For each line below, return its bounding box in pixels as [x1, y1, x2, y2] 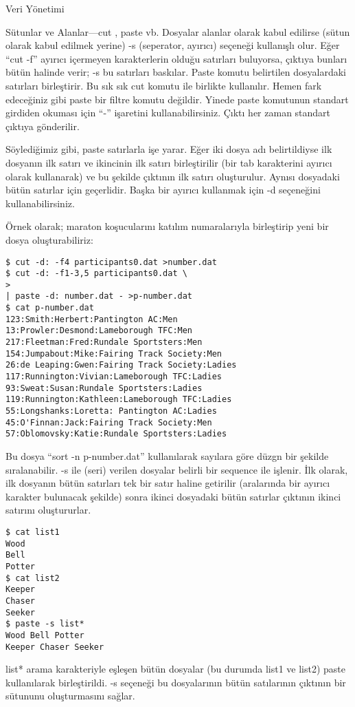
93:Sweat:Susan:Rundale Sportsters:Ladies [5, 383, 203, 393]
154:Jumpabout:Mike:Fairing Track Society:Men [5, 348, 222, 359]
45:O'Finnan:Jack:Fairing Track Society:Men [5, 417, 212, 428]
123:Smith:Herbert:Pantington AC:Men [5, 314, 178, 324]
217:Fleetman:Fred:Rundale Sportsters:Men [5, 337, 203, 348]
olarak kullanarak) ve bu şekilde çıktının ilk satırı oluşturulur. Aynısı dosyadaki [5, 169, 340, 183]
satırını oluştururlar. [5, 503, 91, 517]
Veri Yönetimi [5, 1, 65, 15]
